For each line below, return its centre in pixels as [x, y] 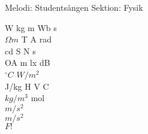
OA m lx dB [28, 63]
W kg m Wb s [31, 27]
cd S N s [20, 51]
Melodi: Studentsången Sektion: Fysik [74, 7]
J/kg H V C [27, 86]
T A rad [36, 39]
